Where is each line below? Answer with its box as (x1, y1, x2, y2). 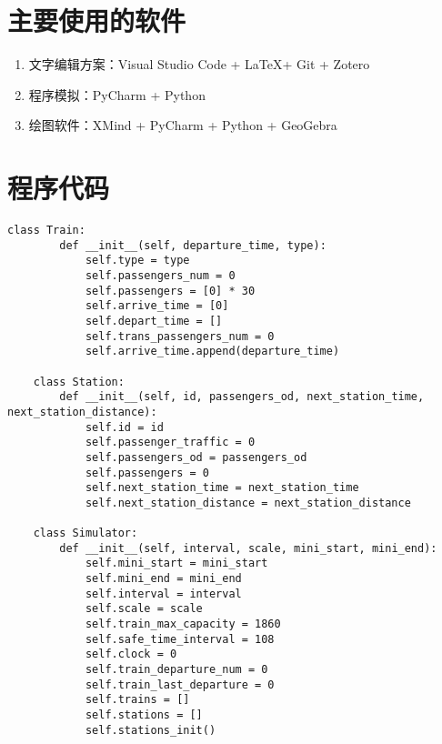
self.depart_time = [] (85, 314, 223, 327)
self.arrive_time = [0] (85, 299, 229, 313)
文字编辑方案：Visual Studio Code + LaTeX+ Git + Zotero (28, 55, 370, 74)
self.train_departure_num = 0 (85, 663, 268, 677)
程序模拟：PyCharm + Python (28, 85, 206, 104)
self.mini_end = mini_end (85, 572, 242, 586)
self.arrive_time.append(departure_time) (85, 345, 340, 358)
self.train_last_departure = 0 (85, 678, 275, 691)
